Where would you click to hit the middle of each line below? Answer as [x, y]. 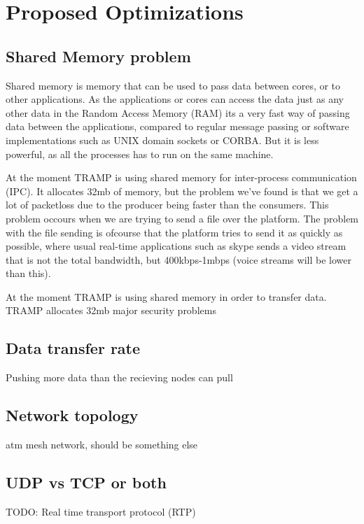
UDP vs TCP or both [86, 482]
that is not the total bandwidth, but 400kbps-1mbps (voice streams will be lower [178, 259]
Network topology [72, 415]
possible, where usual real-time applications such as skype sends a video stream [176, 246]
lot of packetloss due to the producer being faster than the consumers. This [167, 205]
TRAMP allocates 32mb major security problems [111, 310]
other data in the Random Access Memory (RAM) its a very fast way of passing [178, 112]
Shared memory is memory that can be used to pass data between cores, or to [173, 85]
